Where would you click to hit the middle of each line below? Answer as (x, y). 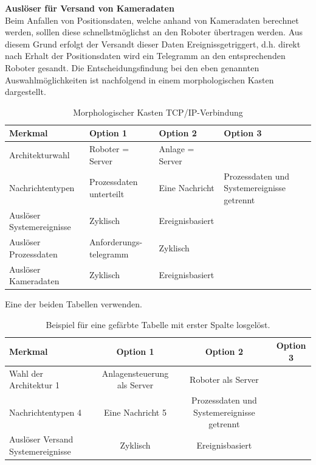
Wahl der (26, 373)
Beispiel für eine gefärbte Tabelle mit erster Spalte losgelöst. (158, 324)
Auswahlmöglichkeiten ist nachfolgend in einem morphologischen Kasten (139, 79)
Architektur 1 (34, 385)
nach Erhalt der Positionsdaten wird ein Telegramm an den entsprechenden (145, 56)
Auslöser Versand (41, 439)
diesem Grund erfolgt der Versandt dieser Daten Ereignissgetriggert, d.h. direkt (153, 44)
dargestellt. (26, 92)
